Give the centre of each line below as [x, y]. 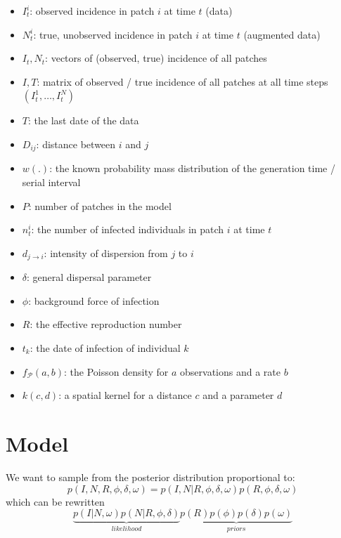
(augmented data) [282, 34]
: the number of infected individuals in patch [128, 229]
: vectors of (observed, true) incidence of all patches [156, 58]
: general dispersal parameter [89, 277]
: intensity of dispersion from [106, 252]
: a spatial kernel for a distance [125, 395]
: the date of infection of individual [105, 348]
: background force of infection [94, 300]
